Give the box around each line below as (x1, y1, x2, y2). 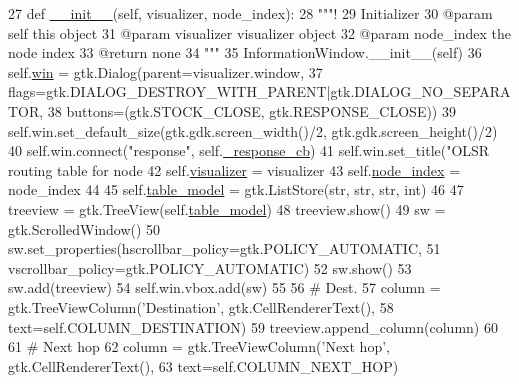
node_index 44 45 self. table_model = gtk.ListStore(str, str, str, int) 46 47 (8, 179, 464, 200)
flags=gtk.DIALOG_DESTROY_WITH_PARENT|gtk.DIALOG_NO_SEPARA (8, 81, 511, 102)
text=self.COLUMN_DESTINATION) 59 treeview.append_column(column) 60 (8, 316, 498, 337)
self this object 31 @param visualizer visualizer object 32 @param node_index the (8, 22, 511, 43)
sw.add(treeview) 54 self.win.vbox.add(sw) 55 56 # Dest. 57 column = (8, 277, 441, 298)
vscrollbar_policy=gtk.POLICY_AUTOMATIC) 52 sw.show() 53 (8, 257, 412, 278)
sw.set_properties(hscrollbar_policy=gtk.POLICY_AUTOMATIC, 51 (8, 238, 441, 259)
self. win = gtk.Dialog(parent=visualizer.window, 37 (8, 61, 323, 82)
